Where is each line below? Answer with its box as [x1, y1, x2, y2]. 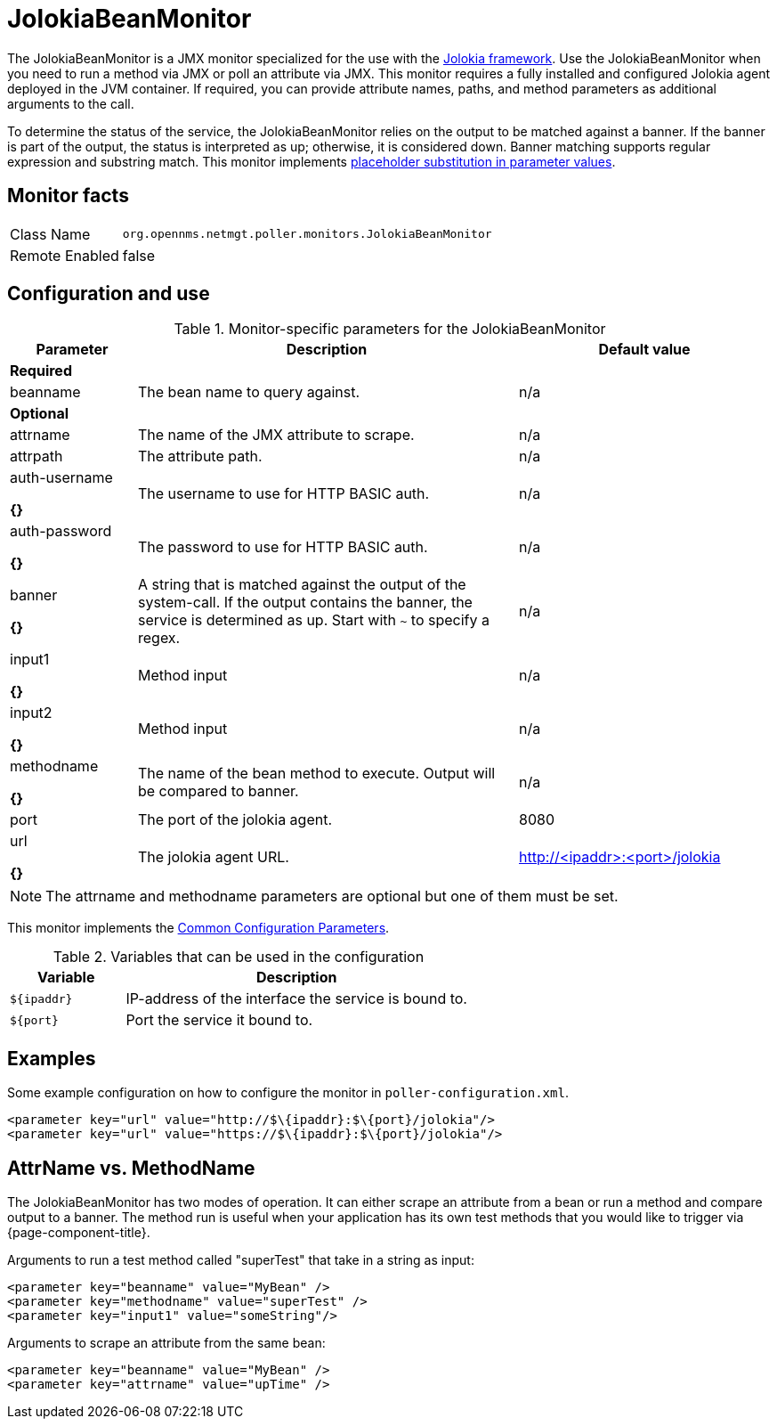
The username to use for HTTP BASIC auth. [137, 485, 430, 503]
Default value [598, 340, 691, 359]
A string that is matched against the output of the [137, 575, 466, 594]
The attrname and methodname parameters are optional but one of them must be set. [45, 887, 619, 906]
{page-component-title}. [7, 1225, 150, 1241]
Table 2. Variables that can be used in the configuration [53, 948, 425, 966]
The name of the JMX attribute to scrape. [137, 426, 415, 444]
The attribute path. [137, 447, 263, 466]
